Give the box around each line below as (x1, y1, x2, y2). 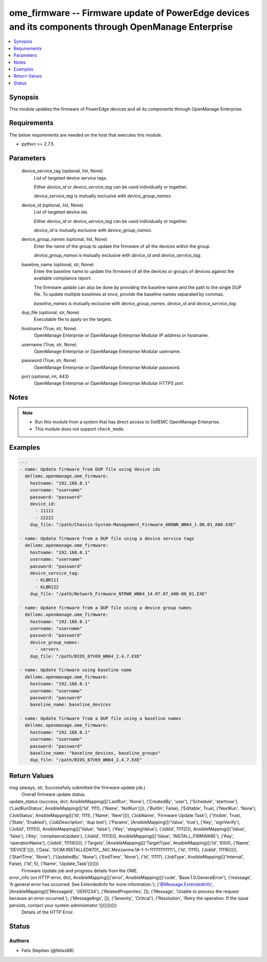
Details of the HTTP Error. (21, 909, 74, 915)
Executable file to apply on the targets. (34, 317, 113, 322)
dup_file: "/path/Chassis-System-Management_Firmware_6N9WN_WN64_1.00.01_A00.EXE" (30, 522, 236, 528)
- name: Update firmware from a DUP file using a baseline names (19, 716, 181, 722)
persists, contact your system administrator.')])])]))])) (9, 902, 117, 908)
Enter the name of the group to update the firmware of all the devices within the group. (34, 243, 211, 249)
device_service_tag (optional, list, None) (21, 168, 103, 174)
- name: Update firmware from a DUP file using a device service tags (19, 536, 195, 541)
